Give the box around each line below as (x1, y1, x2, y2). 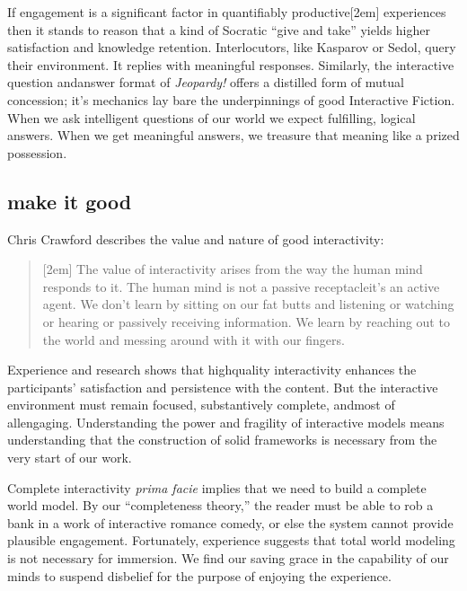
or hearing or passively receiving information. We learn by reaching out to (42, 312, 450, 331)
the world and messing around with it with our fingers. (42, 330, 345, 348)
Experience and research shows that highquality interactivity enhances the (7, 360, 417, 379)
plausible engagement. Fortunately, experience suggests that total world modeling (7, 531, 455, 550)
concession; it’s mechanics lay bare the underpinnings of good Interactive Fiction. (7, 90, 455, 109)
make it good (7, 187, 132, 215)
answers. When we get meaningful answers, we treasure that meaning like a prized (7, 126, 460, 145)
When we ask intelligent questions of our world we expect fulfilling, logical (7, 108, 416, 127)
